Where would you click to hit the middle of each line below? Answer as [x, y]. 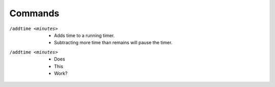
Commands [34, 13]
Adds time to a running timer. [85, 35]
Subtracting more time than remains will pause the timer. [113, 43]
